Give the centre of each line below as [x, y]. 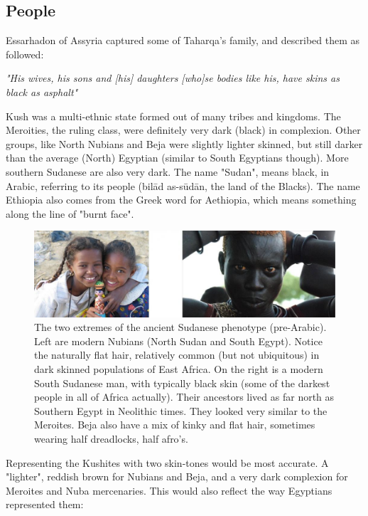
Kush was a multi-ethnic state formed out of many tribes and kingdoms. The [173, 116]
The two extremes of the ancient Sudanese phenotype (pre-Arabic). [180, 327]
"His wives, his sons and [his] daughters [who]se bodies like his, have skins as [173, 78]
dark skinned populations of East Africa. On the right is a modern [179, 368]
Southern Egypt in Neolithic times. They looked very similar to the [181, 410]
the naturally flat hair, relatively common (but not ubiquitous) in [177, 355]
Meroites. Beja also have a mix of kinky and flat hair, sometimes [175, 425]
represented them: [45, 504]
